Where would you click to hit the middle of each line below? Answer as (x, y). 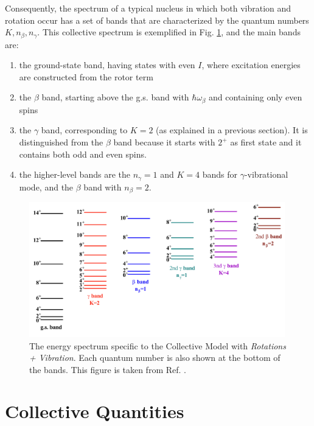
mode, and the (46, 187)
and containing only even (256, 97)
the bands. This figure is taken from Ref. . (108, 369)
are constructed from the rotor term (86, 76)
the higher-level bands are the (75, 174)
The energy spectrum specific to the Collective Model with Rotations (158, 345)
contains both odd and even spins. (83, 154)
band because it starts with (164, 142)
